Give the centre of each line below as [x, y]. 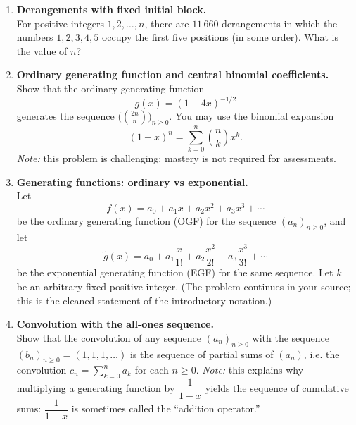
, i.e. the [322, 353]
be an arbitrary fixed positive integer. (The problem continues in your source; [184, 286]
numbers [35, 37]
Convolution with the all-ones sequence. [115, 324]
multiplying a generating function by [96, 388]
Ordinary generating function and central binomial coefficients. [173, 74]
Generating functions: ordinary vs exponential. [132, 181]
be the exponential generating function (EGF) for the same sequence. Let [175, 272]
